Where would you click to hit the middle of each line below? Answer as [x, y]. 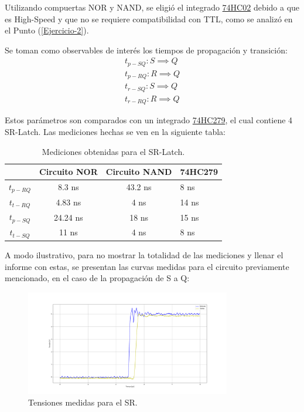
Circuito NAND [139, 172]
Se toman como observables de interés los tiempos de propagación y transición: [146, 50]
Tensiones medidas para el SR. [83, 402]
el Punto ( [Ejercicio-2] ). [47, 30]
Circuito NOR [69, 172]
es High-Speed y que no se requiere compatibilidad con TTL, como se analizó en [149, 18]
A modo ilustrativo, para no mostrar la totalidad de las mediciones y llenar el [144, 255]
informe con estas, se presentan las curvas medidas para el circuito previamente [147, 266]
